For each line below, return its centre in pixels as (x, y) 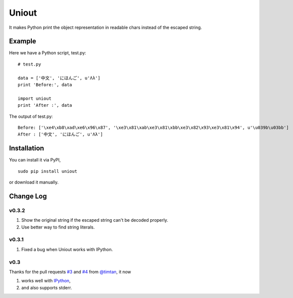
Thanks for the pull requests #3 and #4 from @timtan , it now (70, 272)
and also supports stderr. (47, 287)
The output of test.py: (31, 116)
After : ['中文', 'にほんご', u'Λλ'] (60, 134)
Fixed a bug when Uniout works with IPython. (67, 249)
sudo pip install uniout (48, 171)
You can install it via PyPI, (35, 160)
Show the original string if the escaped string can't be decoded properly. (95, 220)
